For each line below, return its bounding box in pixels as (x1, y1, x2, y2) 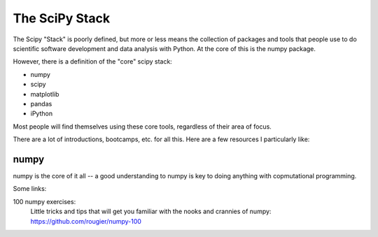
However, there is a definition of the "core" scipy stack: (13, 57, 173, 66)
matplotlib (30, 89, 59, 98)
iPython (30, 109, 52, 118)
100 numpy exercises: (13, 197, 76, 206)
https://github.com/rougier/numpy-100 (30, 217, 141, 225)
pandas (30, 99, 52, 108)
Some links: (13, 185, 47, 193)
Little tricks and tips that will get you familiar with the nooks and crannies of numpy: (30, 207, 272, 216)
